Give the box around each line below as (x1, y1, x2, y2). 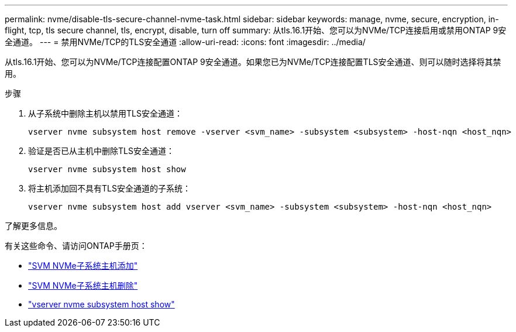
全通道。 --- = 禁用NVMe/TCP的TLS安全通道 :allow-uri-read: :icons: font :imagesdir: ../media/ (5, 37, 366, 47)
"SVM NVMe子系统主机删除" (28, 280, 138, 290)
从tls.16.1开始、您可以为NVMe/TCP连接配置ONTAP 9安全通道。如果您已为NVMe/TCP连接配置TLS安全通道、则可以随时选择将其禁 (5, 57, 501, 67)
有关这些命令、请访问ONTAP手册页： (5, 241, 147, 251)
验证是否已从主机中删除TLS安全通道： (28, 146, 174, 156)
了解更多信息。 (5, 221, 62, 231)
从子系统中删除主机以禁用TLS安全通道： (28, 108, 183, 118)
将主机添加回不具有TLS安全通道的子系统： (28, 183, 191, 193)
